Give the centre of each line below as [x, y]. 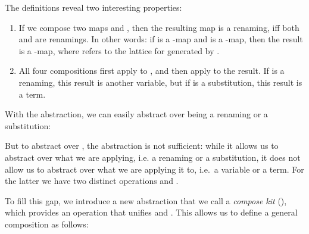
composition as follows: [47, 224]
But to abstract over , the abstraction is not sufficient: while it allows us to [142, 146]
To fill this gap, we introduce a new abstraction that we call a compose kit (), [146, 200]
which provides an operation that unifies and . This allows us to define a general [151, 212]
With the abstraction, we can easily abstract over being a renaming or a [136, 114]
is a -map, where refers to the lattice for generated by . [119, 50]
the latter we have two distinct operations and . [92, 181]
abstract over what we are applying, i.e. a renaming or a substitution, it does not [153, 157]
